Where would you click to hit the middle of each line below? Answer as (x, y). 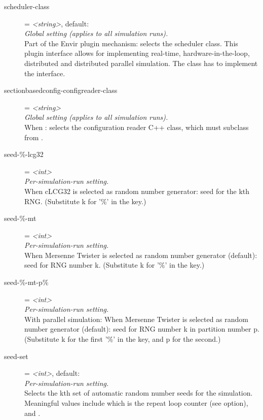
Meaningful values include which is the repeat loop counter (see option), (136, 403)
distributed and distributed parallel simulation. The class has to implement (141, 63)
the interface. (45, 73)
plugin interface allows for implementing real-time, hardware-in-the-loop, (137, 53)
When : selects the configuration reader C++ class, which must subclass (137, 127)
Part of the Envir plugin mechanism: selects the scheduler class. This (131, 43)
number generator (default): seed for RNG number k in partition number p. (142, 329)
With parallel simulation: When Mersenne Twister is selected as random (136, 319)
